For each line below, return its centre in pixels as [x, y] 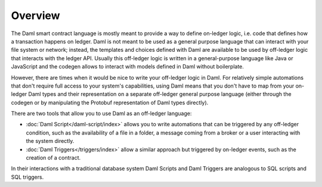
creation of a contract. [53, 158]
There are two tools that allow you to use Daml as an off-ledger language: [101, 114]
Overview [35, 15]
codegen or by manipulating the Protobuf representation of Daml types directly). [110, 102]
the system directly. [50, 141]
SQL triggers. [27, 177]
